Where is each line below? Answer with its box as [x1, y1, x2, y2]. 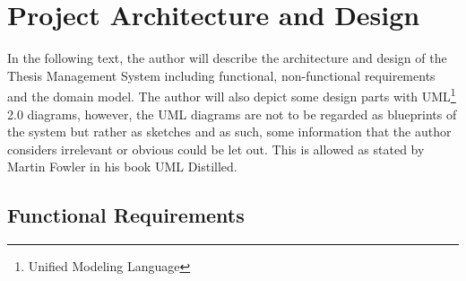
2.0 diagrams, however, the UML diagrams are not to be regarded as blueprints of [7, 104, 457, 123]
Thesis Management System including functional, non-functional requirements [7, 66, 436, 84]
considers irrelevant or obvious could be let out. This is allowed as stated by [7, 139, 425, 158]
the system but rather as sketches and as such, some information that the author [7, 122, 452, 141]
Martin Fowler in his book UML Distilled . [7, 157, 237, 176]
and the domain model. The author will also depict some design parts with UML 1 [7, 84, 456, 105]
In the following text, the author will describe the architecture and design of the [7, 48, 447, 67]
